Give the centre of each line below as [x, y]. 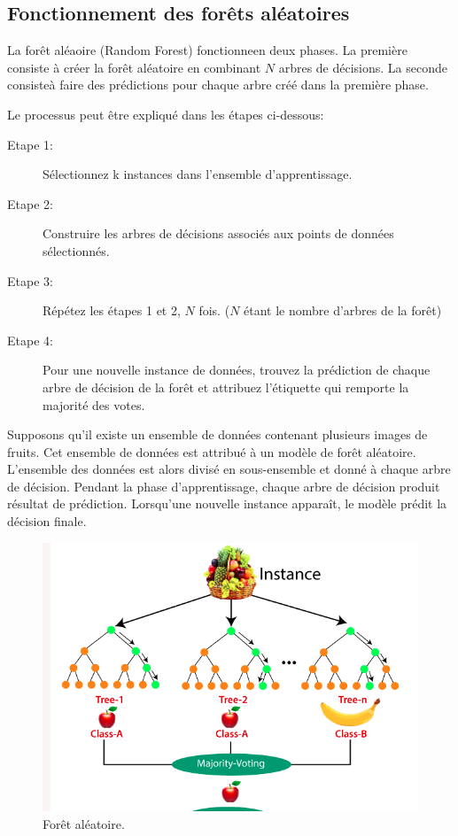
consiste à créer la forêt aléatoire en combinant [134, 67]
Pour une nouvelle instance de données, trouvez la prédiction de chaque [237, 370]
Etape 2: [30, 203]
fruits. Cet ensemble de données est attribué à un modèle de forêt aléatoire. [212, 451]
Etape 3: [30, 280]
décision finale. [47, 521]
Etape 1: [30, 144]
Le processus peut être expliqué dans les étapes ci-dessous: [166, 114]
